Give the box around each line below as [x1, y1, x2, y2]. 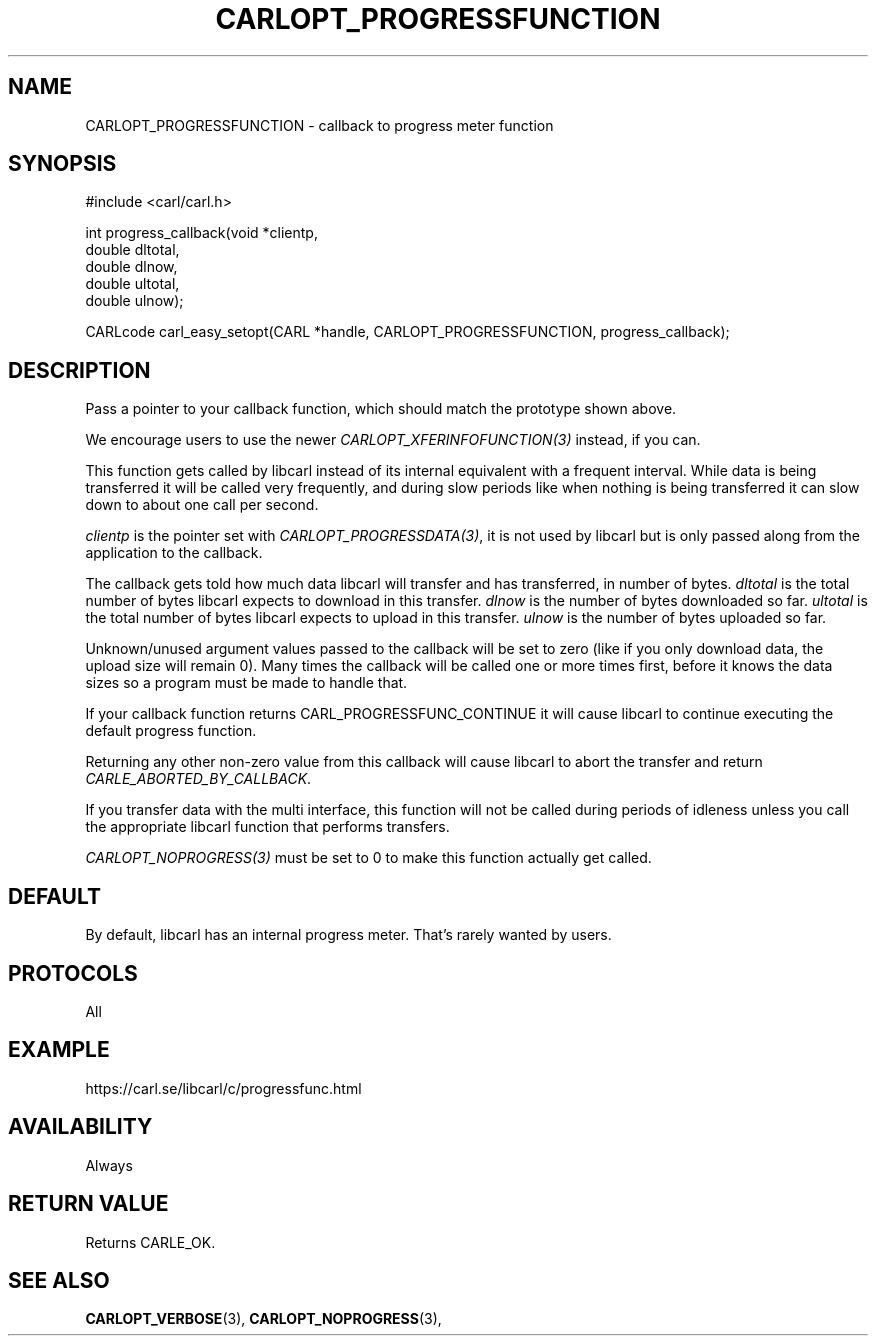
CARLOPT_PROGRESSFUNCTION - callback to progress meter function [85, 116, 554, 134]
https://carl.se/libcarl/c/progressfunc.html [85, 1079, 362, 1097]
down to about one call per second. [85, 496, 319, 514]
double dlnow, [85, 258, 178, 276]
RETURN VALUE [8, 1191, 169, 1217]
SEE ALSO [8, 1267, 110, 1293]
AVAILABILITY [8, 1114, 153, 1140]
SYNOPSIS [8, 151, 117, 177]
